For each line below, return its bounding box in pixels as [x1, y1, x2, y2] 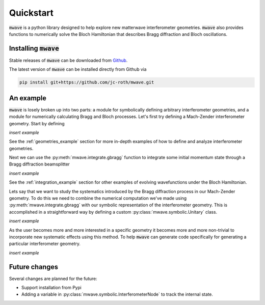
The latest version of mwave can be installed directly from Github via [9, 66, 147, 72]
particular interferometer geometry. [9, 241, 81, 247]
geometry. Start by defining [9, 120, 65, 126]
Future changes [9, 263, 58, 271]
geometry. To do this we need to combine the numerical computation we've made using [9, 195, 187, 201]
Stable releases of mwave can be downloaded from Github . [9, 57, 128, 63]
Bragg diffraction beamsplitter [9, 161, 70, 167]
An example [9, 94, 47, 102]
